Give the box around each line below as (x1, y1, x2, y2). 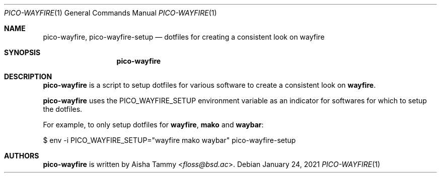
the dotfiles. (43, 105, 83, 113)
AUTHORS (4, 151, 39, 160)
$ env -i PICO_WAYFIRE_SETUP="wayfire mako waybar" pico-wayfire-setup (43, 136, 296, 144)
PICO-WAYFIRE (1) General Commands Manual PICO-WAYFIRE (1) (4, 9, 217, 17)
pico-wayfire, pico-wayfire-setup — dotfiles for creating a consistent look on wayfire (43, 33, 325, 41)
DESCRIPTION (4, 72, 52, 81)
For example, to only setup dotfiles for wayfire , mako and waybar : (43, 120, 264, 129)
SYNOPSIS (4, 48, 41, 57)
